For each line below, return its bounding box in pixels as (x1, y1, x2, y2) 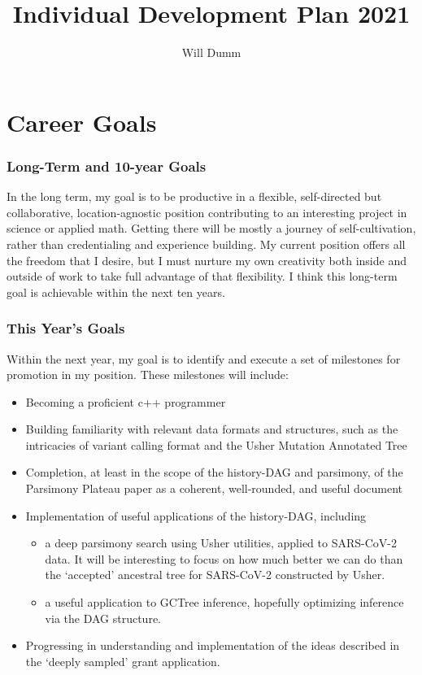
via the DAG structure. (45, 609, 161, 626)
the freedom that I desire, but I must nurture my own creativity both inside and (7, 251, 407, 268)
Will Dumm (181, 44, 241, 61)
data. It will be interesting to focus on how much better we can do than (45, 550, 403, 567)
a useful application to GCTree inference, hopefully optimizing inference (45, 594, 404, 611)
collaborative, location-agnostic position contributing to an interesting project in (7, 203, 407, 220)
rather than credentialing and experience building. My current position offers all (7, 235, 406, 252)
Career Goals (7, 105, 157, 138)
